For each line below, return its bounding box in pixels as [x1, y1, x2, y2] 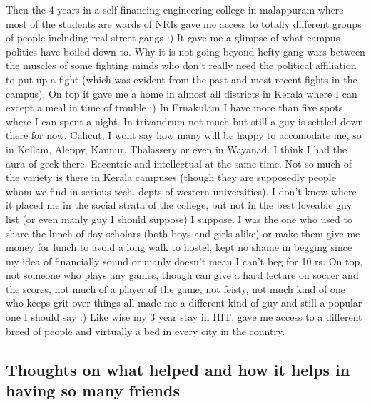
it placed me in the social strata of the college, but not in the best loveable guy [6, 198, 352, 212]
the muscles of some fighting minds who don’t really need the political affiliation [6, 58, 357, 73]
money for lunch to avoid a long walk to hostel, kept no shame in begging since [6, 240, 352, 255]
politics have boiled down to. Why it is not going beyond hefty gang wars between [6, 43, 365, 58]
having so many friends [6, 379, 180, 401]
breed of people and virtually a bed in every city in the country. [6, 323, 285, 338]
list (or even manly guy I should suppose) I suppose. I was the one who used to [6, 211, 352, 226]
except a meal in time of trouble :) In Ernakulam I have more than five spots [6, 100, 343, 115]
